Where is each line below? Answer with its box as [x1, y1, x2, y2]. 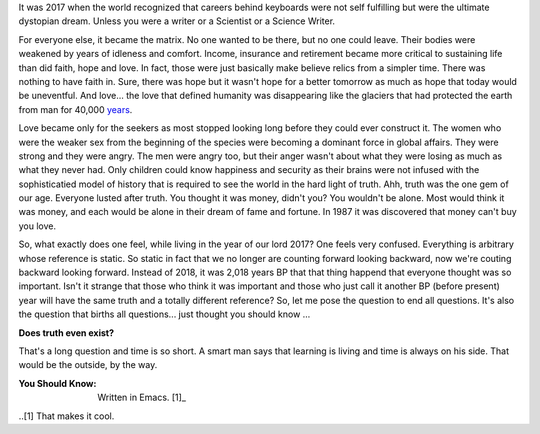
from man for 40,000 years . [18, 103, 133, 115]
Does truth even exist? [18, 326, 115, 339]
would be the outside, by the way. [18, 359, 158, 371]
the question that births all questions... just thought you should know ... [18, 308, 311, 320]
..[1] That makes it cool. [18, 410, 115, 422]
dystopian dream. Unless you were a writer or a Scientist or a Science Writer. [18, 15, 335, 27]
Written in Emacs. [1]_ [97, 391, 187, 404]
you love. [18, 220, 57, 232]
